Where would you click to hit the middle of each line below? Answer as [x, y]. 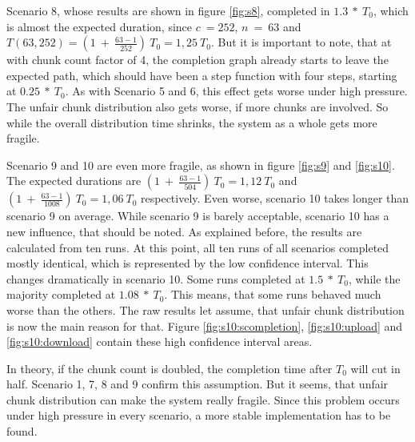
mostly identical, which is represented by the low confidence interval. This [188, 263]
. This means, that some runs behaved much [273, 294]
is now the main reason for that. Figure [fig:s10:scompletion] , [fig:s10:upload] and [205, 325]
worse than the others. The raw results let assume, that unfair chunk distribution [206, 309]
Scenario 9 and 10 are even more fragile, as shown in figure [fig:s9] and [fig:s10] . [201, 165]
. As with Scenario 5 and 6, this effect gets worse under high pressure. [236, 91]
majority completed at [61, 294]
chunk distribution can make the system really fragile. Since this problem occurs [203, 399]
